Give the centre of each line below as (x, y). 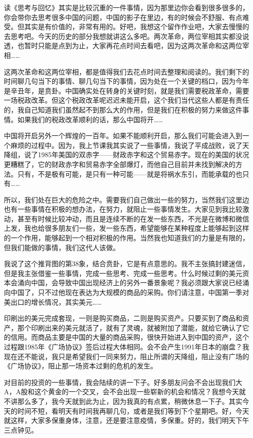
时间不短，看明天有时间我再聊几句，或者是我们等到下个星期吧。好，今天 (133, 411)
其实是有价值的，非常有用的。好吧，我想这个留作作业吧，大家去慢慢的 (136, 27)
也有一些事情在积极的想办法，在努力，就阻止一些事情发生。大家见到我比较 (123, 209)
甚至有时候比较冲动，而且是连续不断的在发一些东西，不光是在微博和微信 (133, 218)
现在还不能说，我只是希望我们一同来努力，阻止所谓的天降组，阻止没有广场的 (126, 356)
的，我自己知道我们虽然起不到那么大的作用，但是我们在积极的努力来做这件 (123, 109)
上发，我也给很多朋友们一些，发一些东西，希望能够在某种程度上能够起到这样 (126, 228)
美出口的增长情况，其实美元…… (53, 301)
